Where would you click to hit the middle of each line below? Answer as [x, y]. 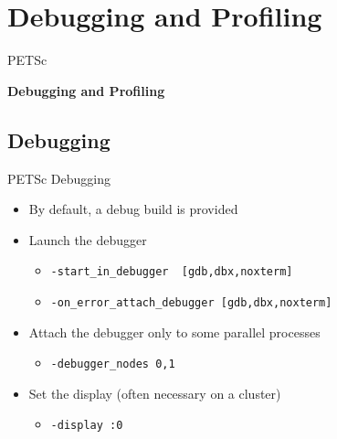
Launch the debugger [88, 239]
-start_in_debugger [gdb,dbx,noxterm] [172, 272]
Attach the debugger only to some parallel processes [174, 332]
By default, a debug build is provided [133, 209]
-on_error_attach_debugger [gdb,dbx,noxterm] [191, 302]
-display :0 [87, 426]
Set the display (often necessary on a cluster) [155, 393]
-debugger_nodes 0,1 [113, 364]
